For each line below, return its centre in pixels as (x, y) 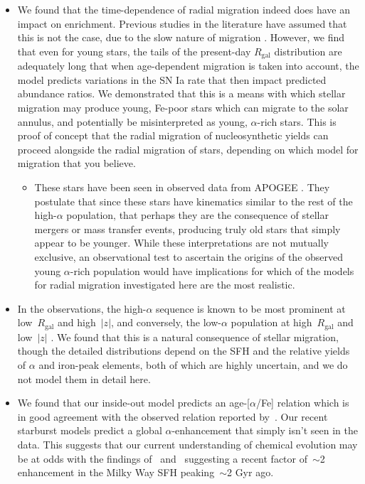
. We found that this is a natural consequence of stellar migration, (195, 337)
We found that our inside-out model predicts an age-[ (133, 403)
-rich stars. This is (297, 121)
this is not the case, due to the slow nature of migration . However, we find (181, 37)
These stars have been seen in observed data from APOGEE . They (182, 187)
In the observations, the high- (82, 308)
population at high (271, 322)
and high (77, 322)
